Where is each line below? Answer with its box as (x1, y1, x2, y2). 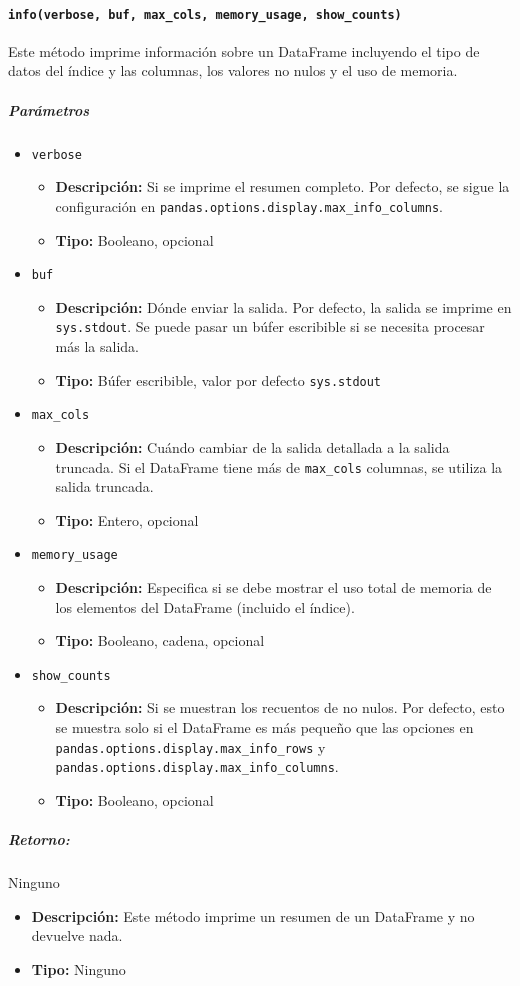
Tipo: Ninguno (31, 958, 126, 979)
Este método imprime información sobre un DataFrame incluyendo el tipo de (8, 40, 480, 61)
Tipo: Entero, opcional (55, 509, 199, 530)
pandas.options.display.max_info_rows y (55, 736, 326, 757)
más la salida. (55, 336, 139, 357)
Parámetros (8, 99, 90, 120)
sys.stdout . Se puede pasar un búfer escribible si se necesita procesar (55, 316, 485, 337)
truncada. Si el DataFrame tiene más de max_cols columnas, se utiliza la (55, 456, 503, 477)
